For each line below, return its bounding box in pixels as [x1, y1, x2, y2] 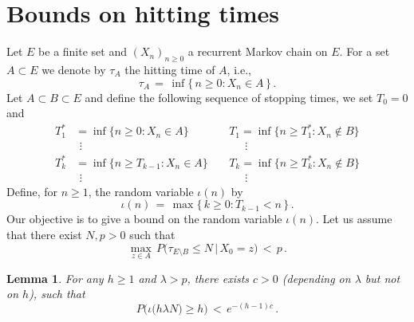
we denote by [41, 61, 106, 77]
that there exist [6, 226, 82, 243]
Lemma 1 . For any [6, 269, 104, 286]
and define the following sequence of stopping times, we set [85, 88, 373, 105]
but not [365, 269, 400, 286]
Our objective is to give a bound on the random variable [6, 210, 282, 227]
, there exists [187, 269, 250, 286]
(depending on [282, 269, 351, 286]
